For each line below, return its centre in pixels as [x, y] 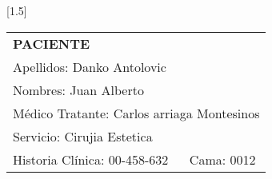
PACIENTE [52, 43]
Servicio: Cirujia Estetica [83, 136]
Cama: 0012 [222, 159]
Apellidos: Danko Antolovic [90, 66]
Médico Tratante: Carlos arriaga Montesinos [136, 113]
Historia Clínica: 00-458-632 [91, 159]
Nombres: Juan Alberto [78, 89]
